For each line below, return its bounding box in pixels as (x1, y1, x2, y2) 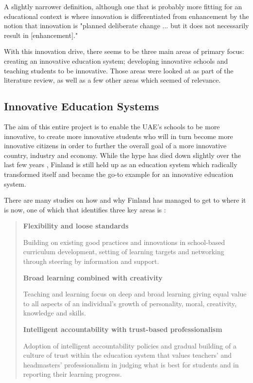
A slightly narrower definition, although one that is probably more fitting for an (4, 1, 242, 11)
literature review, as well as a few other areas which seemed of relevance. (4, 75, 221, 85)
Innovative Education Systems (4, 99, 159, 114)
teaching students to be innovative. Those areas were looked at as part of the (4, 65, 234, 75)
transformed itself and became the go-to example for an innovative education (4, 169, 234, 179)
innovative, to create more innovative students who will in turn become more (4, 131, 233, 141)
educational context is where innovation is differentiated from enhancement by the (4, 11, 249, 21)
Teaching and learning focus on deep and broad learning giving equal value (23, 289, 247, 299)
